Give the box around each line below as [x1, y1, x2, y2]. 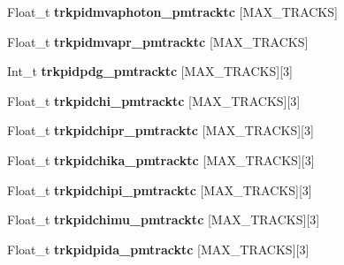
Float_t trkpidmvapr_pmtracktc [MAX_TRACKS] [7, 32, 309, 50]
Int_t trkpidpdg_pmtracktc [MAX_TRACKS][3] [7, 62, 293, 80]
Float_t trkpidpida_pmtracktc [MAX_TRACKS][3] [7, 239, 310, 258]
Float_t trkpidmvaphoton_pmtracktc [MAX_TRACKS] [7, 3, 338, 20]
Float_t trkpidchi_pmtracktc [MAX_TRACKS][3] [7, 91, 301, 110]
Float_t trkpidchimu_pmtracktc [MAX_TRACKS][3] [7, 210, 320, 229]
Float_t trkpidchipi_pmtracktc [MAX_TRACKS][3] [7, 180, 312, 199]
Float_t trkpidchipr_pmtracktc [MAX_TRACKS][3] [7, 121, 314, 140]
